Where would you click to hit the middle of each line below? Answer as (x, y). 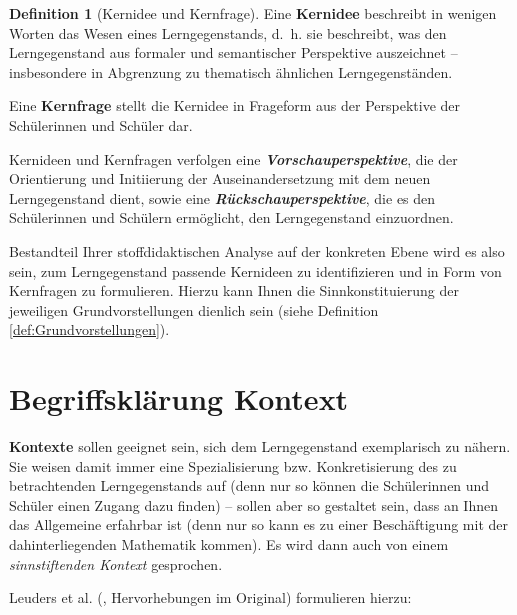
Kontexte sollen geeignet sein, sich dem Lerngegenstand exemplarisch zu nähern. (260, 446)
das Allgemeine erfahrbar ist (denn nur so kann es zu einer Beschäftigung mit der (258, 524)
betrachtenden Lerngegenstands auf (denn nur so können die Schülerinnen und (249, 485)
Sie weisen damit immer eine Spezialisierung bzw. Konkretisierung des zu (233, 465)
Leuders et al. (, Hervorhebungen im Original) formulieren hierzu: (210, 597)
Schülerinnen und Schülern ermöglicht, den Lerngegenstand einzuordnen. (231, 217)
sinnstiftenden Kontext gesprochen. (116, 563)
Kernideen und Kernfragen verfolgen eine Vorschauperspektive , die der (233, 158)
